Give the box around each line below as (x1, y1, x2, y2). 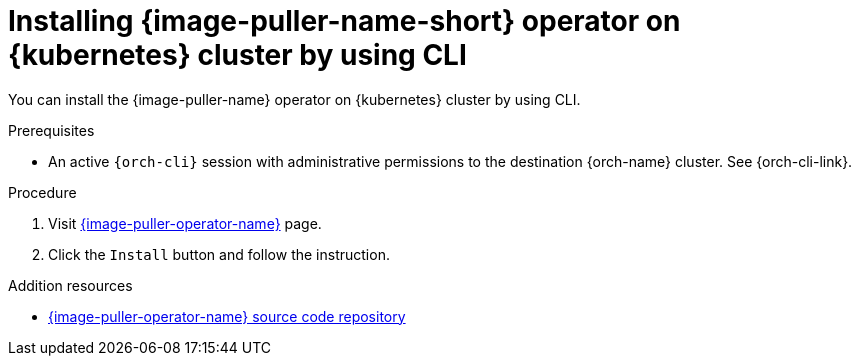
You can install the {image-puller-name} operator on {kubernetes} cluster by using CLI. (8, 90, 581, 108)
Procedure (8, 183, 77, 201)
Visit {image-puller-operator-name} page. (48, 214, 322, 232)
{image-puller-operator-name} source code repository (48, 307, 406, 325)
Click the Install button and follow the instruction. (48, 245, 390, 263)
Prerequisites (8, 121, 95, 139)
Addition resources (8, 276, 133, 294)
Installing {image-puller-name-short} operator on (8, 4, 681, 38)
